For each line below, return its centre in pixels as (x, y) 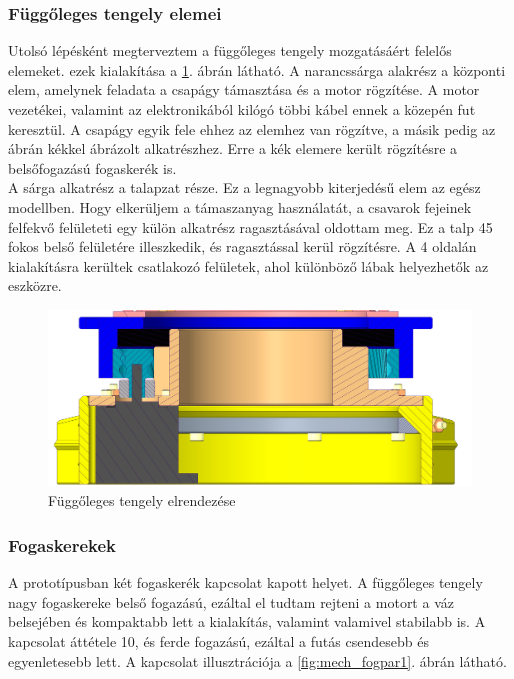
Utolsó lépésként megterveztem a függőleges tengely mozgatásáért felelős (230, 50)
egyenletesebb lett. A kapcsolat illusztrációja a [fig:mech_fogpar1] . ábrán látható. (257, 660)
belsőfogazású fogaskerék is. (92, 167)
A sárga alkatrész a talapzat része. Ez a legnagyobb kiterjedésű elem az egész (244, 187)
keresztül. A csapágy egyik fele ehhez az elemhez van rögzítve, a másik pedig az (252, 128)
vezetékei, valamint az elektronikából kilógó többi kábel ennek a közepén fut (242, 109)
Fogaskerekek (62, 544)
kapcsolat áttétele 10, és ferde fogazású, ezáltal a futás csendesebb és (218, 640)
